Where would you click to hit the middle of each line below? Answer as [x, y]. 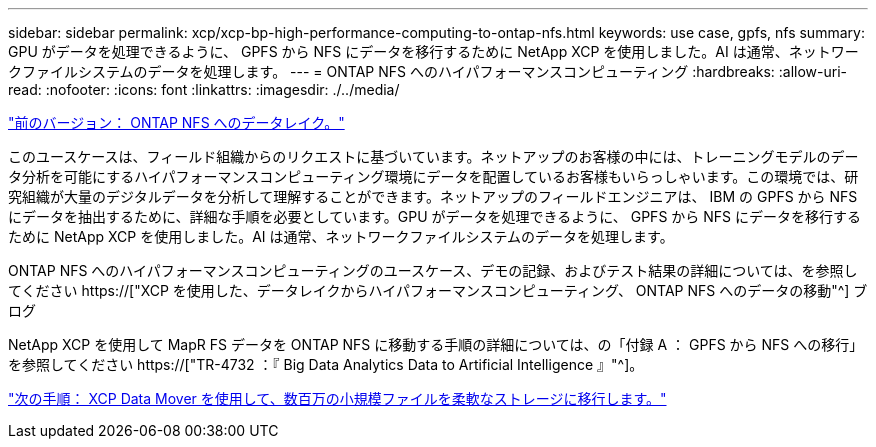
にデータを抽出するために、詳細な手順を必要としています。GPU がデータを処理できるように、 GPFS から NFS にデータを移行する [434, 216]
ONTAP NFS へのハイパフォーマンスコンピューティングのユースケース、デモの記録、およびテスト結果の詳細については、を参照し [433, 270]
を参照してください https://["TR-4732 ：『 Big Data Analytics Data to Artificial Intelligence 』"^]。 [326, 364]
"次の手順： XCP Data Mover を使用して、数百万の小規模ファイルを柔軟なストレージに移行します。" [337, 398]
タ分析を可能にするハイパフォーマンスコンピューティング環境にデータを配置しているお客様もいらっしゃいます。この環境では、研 [433, 176]
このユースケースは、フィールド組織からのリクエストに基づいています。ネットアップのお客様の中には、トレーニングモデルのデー [433, 156]
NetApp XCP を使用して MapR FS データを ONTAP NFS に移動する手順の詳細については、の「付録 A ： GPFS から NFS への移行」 [436, 344]
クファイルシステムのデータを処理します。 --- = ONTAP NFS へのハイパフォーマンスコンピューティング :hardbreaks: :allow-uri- [428, 71]
